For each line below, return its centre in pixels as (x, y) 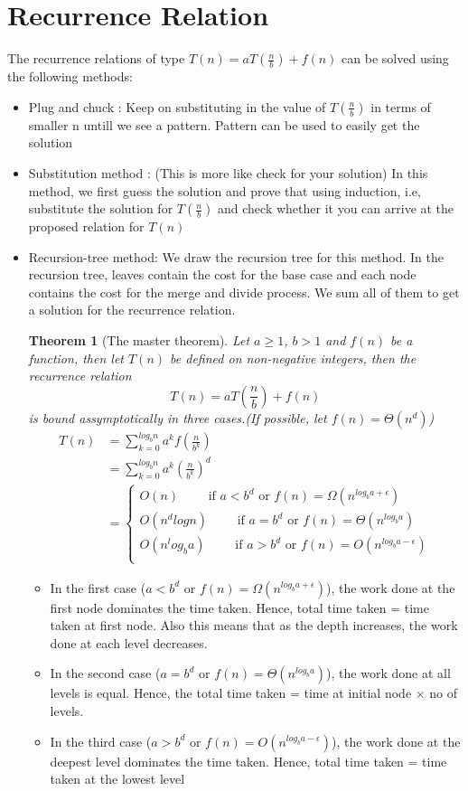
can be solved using (395, 58)
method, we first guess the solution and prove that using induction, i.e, (225, 190)
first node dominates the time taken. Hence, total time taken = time (239, 607)
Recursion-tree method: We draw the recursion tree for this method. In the (236, 256)
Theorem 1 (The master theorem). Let (139, 340)
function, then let (76, 358)
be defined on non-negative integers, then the (293, 358)
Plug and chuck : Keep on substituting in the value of (177, 106)
